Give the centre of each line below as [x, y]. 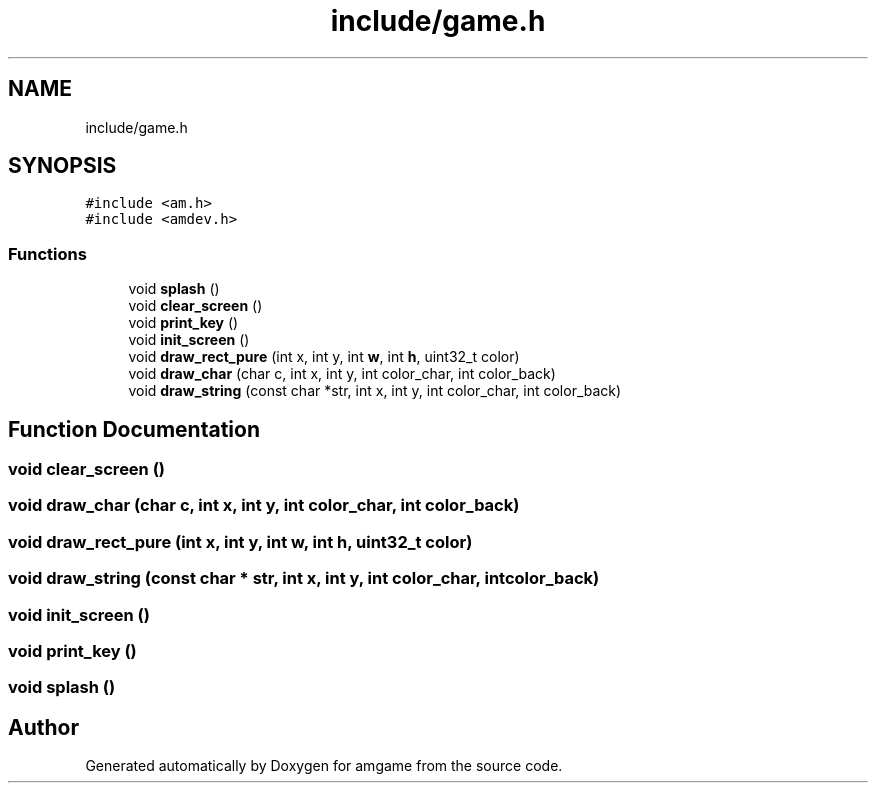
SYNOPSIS [62, 166]
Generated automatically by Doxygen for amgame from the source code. [324, 766]
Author [43, 727]
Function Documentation [134, 429]
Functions [47, 253]
